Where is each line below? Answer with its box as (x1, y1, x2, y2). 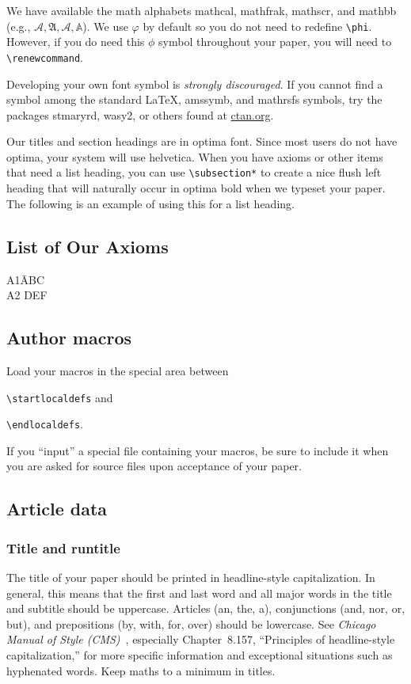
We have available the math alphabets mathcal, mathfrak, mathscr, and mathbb (6, 2, 397, 18)
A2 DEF (6, 287, 48, 303)
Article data (6, 496, 108, 521)
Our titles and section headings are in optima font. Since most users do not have (6, 133, 398, 150)
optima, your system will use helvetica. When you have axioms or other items (6, 148, 383, 165)
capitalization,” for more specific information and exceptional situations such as (6, 646, 393, 663)
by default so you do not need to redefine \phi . (143, 17, 372, 34)
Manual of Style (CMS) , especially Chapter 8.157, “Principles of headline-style (6, 631, 395, 648)
